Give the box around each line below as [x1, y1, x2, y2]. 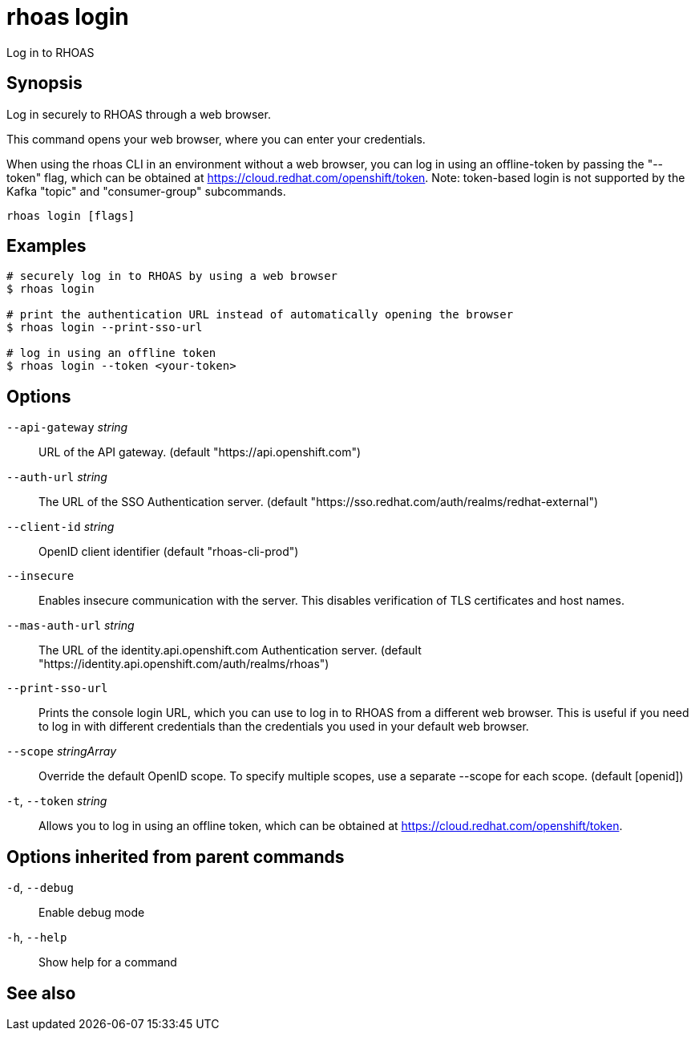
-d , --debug [6, 881, 74, 895]
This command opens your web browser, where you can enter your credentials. [6, 132, 426, 146]
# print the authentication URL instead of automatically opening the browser [6, 308, 514, 322]
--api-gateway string [6, 420, 128, 435]
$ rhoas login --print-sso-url [6, 321, 203, 334]
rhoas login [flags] [6, 209, 135, 222]
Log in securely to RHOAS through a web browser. [6, 107, 271, 121]
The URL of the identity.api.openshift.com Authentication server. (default [38, 643, 422, 658]
